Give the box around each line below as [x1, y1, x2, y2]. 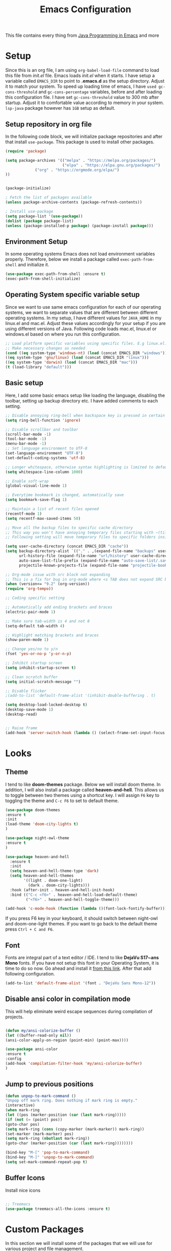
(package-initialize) [5, 186, 51, 191]
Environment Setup [5, 237, 68, 246]
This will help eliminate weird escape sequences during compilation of [5, 1008, 153, 1014]
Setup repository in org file [5, 120, 92, 129]
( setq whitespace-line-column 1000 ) [5, 469, 83, 474]
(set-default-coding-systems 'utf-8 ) [5, 455, 85, 460]
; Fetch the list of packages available [5, 195, 93, 200]
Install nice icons [5, 1187, 41, 1193]
